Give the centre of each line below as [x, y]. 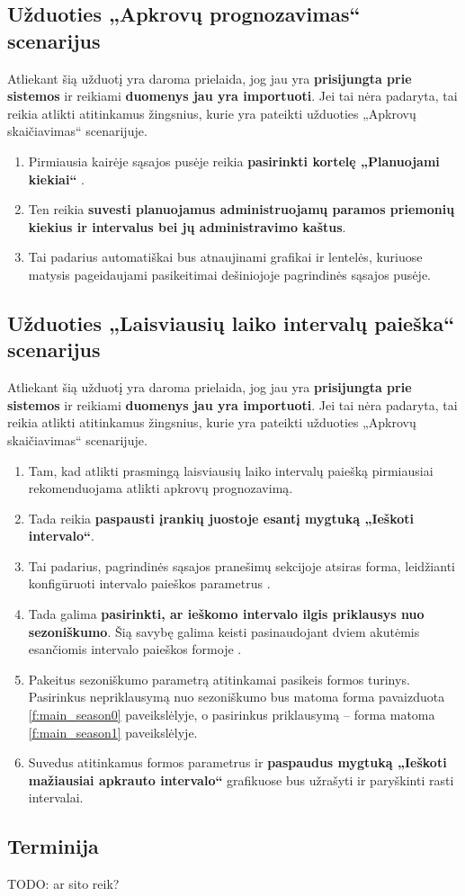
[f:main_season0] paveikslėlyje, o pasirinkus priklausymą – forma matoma [232, 715]
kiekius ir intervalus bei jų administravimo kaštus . [187, 226]
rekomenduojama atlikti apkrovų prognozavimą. [161, 488]
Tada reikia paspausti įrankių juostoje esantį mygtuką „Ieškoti [221, 518]
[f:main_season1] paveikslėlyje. [113, 732]
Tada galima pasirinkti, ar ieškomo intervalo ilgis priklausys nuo [226, 614]
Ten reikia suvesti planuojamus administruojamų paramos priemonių [241, 209]
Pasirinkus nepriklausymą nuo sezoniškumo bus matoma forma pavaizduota [237, 697]
